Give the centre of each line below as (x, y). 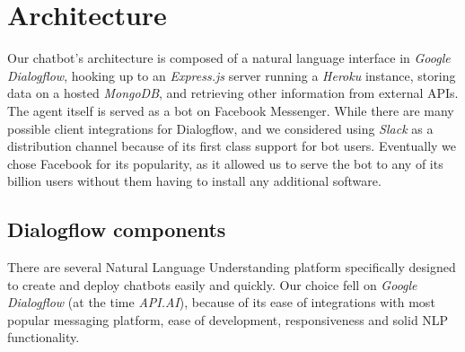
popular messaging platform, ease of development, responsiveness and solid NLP (228, 319)
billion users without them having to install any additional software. (194, 181)
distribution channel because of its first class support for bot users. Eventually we (232, 146)
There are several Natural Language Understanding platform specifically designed (232, 267)
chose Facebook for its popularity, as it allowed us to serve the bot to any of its (225, 163)
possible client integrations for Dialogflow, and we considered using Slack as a (220, 128)
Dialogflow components (117, 229)
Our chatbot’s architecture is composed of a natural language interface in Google (229, 58)
